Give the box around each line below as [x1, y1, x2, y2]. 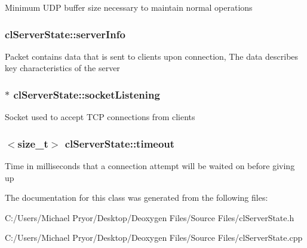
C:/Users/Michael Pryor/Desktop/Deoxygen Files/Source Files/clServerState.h [5, 211, 294, 223]
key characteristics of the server [5, 62, 120, 74]
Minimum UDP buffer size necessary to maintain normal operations [5, 1, 253, 13]
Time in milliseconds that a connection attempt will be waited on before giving [5, 160, 295, 172]
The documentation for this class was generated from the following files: [5, 191, 268, 204]
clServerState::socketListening [13, 87, 160, 102]
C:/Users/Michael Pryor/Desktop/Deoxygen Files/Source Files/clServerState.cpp [5, 231, 303, 244]
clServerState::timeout [65, 136, 175, 151]
